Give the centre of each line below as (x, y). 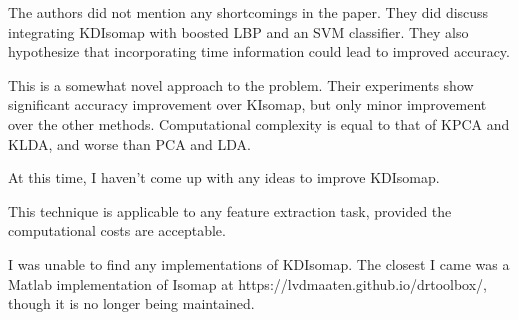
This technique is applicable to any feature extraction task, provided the (230, 210)
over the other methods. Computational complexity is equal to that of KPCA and (259, 123)
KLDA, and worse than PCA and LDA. (129, 143)
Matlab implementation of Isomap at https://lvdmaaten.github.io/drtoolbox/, (247, 283)
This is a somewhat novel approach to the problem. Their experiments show (241, 84)
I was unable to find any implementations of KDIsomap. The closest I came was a (259, 263)
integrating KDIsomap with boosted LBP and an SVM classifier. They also (238, 31)
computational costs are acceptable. (117, 230)
